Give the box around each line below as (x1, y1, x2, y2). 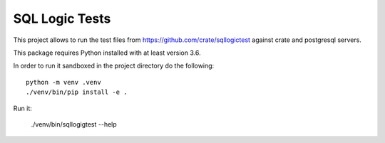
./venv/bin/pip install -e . (26, 88, 128, 96)
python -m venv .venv (26, 78, 101, 86)
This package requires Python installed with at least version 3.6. (13, 48, 201, 57)
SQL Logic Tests (13, 11, 111, 26)
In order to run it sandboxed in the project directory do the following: (13, 61, 215, 70)
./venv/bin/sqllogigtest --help (31, 120, 117, 128)
